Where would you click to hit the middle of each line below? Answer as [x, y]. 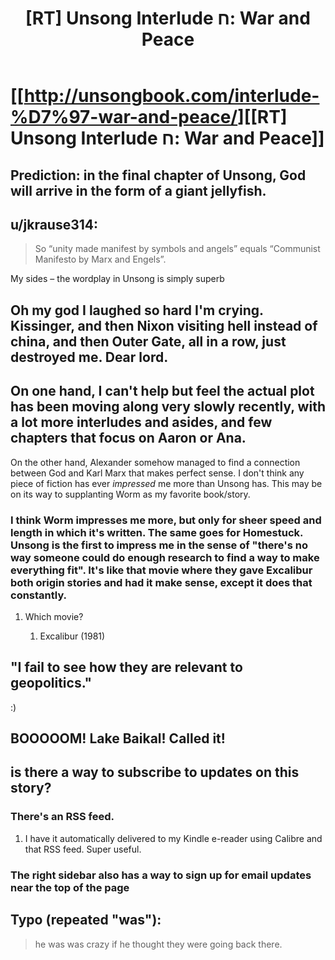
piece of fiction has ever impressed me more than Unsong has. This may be [166, 483]
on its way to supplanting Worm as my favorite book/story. [130, 494]
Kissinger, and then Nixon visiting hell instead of [164, 325]
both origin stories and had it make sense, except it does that [161, 582]
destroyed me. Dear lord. [89, 357]
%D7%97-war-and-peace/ [124, 117]
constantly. [39, 595]
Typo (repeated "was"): [86, 920]
